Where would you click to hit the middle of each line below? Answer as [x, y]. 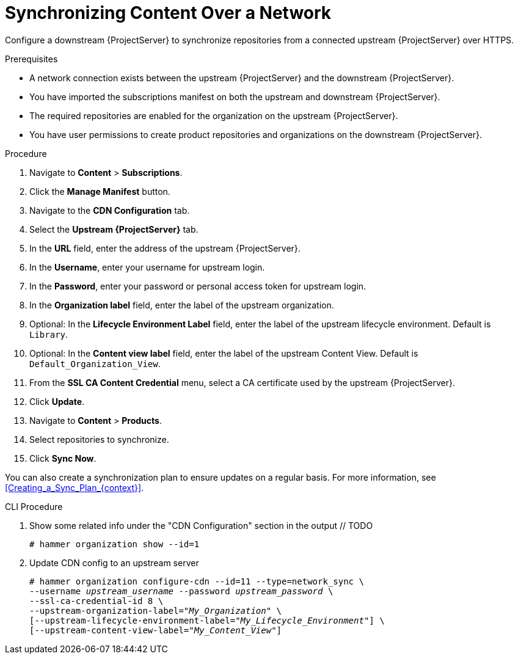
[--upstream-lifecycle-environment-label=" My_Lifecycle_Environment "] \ [207, 620]
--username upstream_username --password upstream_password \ [181, 591]
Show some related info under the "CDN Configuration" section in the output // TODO [201, 525]
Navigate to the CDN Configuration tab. [110, 210]
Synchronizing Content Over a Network [168, 13]
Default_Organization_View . [95, 363]
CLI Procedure [34, 506]
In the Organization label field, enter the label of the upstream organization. [182, 305]
